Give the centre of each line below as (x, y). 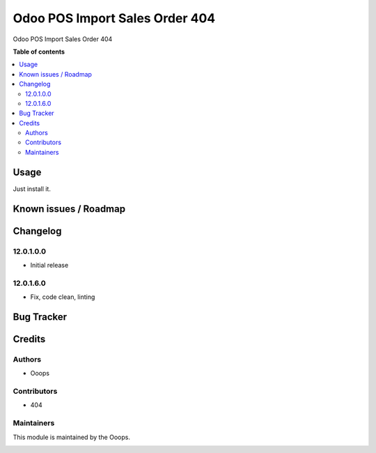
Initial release (49, 265)
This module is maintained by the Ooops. (71, 437)
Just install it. (32, 189)
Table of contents (39, 52)
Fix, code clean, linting (63, 297)
